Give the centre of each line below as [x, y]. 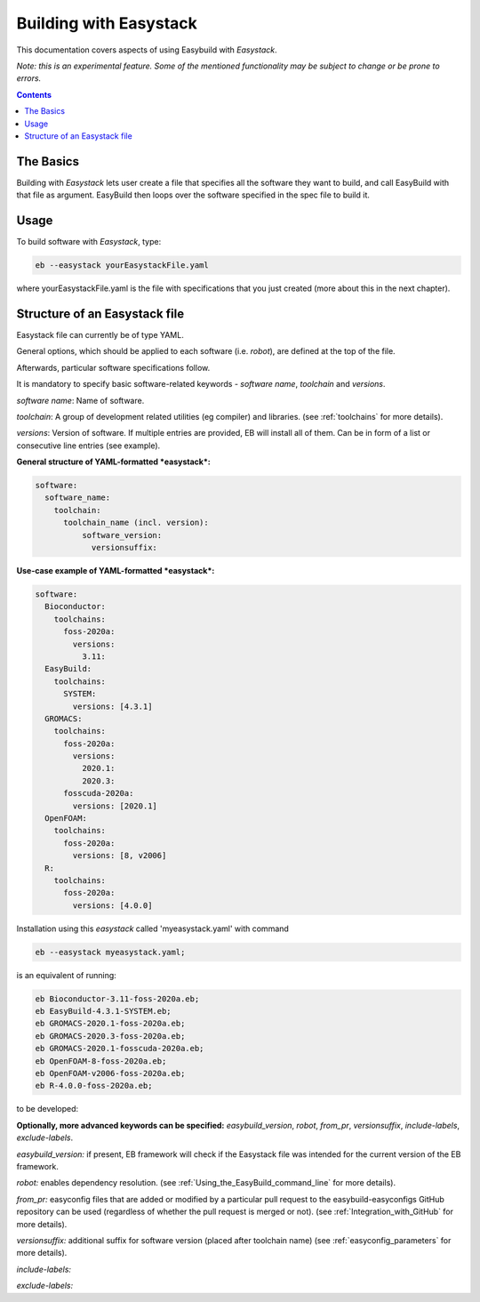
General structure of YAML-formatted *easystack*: [113, 462]
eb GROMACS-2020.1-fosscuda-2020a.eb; [120, 1049]
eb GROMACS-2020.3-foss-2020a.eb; [110, 1036]
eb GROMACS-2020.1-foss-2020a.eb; [110, 1024]
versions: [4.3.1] [112, 706]
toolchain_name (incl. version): [136, 523]
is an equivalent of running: [67, 975]
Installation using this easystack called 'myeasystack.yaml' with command [152, 928]
